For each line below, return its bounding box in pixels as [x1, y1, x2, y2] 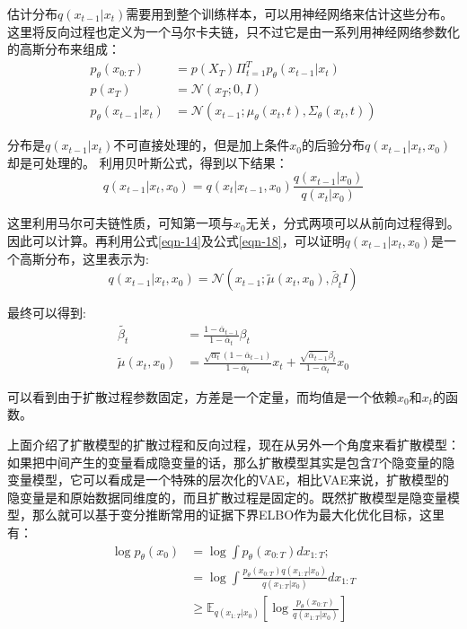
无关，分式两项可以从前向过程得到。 [245, 214, 460, 232]
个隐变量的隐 [379, 452, 455, 471]
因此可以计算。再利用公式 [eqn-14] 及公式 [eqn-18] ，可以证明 [7, 232, 345, 250]
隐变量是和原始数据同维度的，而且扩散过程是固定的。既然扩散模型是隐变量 [7, 487, 447, 506]
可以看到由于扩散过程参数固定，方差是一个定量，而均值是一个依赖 [7, 387, 397, 406]
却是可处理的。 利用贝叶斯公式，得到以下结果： [7, 153, 288, 171]
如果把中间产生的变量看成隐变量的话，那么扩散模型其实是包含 [7, 452, 372, 471]
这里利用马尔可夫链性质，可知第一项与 [7, 214, 233, 232]
